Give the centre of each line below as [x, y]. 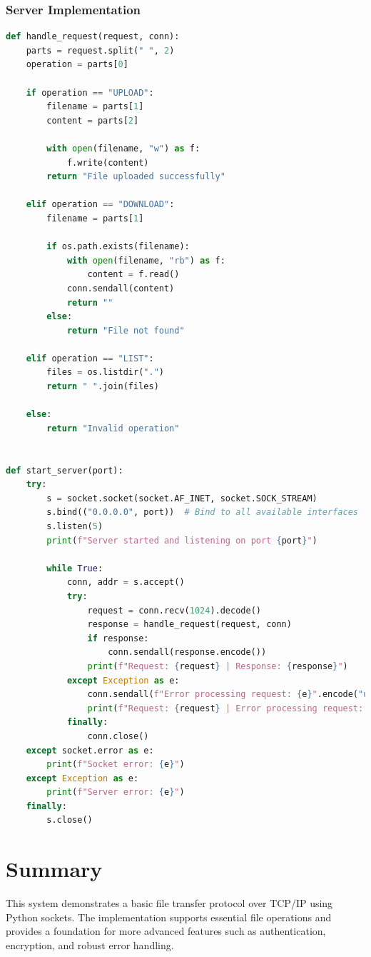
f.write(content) [108, 162]
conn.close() [118, 736]
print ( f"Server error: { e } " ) [116, 792]
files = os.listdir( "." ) [105, 372]
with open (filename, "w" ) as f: [123, 148]
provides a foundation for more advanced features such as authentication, [166, 931]
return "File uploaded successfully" [136, 177]
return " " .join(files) [103, 387]
